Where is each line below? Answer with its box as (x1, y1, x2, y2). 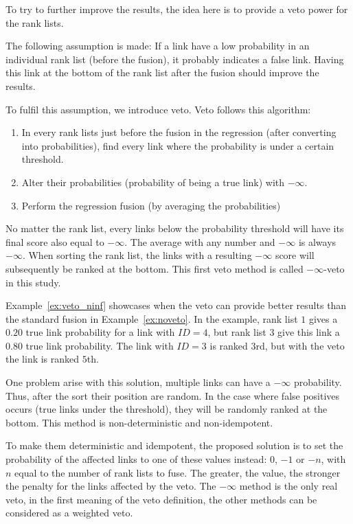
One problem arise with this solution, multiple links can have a (5, 375, 271, 389)
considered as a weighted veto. (5, 505, 133, 520)
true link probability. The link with (25, 338, 174, 352)
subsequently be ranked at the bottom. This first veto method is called (5, 261, 304, 275)
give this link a (277, 325, 340, 339)
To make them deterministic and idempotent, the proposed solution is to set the (5, 438, 343, 453)
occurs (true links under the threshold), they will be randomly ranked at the (5, 402, 328, 416)
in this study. (5, 275, 61, 289)
